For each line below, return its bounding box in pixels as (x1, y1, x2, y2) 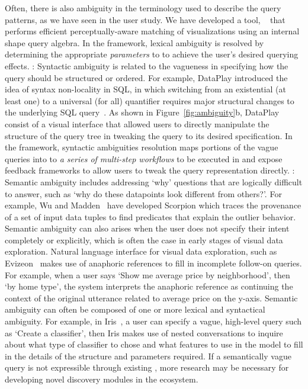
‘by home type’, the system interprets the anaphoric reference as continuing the (5, 280, 293, 292)
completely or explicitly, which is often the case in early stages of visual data (5, 233, 283, 246)
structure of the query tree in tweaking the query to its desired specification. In (5, 129, 293, 142)
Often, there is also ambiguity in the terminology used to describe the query (5, 2, 281, 14)
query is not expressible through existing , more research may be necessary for (5, 361, 289, 374)
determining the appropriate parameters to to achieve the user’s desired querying (5, 48, 299, 60)
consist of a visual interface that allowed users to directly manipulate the (5, 117, 269, 130)
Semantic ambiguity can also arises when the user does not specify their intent (5, 222, 290, 234)
